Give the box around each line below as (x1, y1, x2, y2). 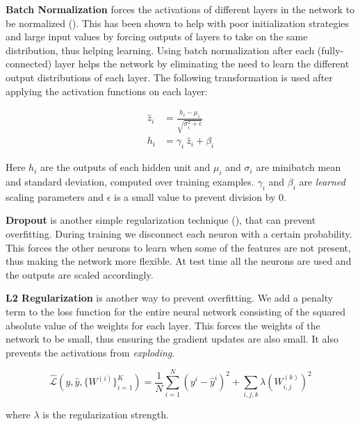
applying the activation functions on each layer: (6, 83, 208, 98)
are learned (299, 174, 345, 188)
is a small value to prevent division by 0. (114, 189, 287, 204)
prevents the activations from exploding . (6, 345, 175, 359)
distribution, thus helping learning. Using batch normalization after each (6, 42, 315, 57)
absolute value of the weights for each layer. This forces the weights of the (6, 318, 320, 332)
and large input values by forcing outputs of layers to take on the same (6, 29, 308, 44)
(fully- (317, 42, 344, 57)
